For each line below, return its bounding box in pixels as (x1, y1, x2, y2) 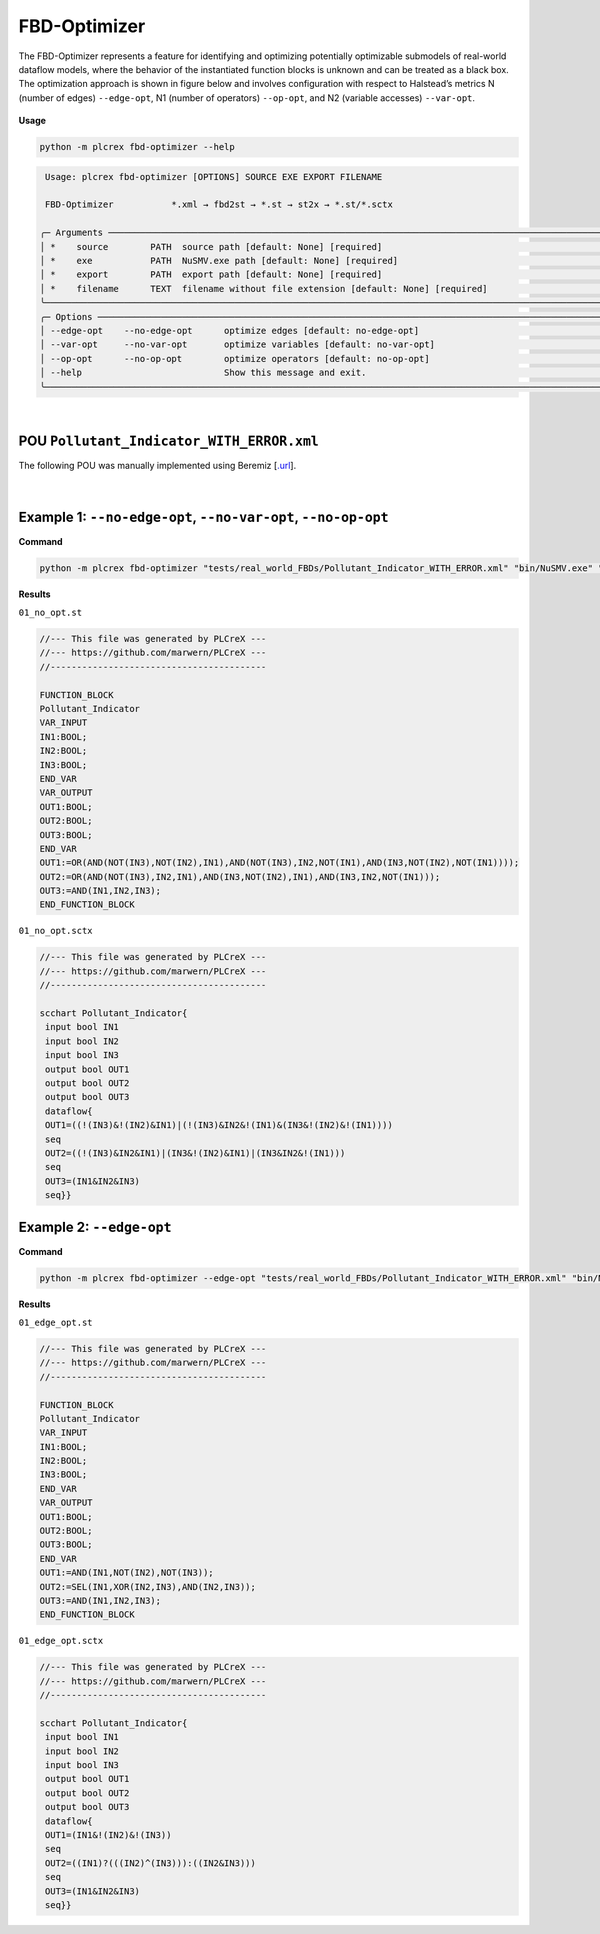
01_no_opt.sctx (18, 925, 94, 937)
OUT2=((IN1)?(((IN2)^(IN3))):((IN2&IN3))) (45, 1857, 257, 1869)
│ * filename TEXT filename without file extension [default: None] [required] (39, 283, 489, 294)
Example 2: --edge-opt (18, 1218, 172, 1235)
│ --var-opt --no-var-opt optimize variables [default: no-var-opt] (39, 339, 435, 350)
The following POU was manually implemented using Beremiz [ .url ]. (18, 460, 297, 472)
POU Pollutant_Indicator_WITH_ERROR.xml (18, 433, 320, 450)
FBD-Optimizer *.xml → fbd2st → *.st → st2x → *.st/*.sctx (45, 199, 394, 210)
